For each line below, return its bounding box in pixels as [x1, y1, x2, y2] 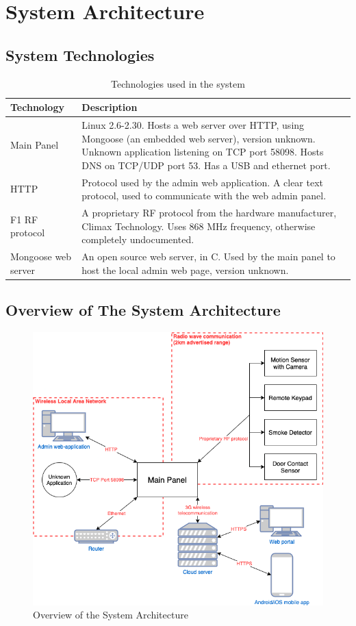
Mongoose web [10, 249, 72, 264]
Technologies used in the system [111, 76, 245, 90]
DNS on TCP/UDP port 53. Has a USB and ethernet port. [81, 158, 331, 172]
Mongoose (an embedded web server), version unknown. [81, 131, 316, 145]
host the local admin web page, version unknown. [81, 262, 289, 277]
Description [81, 100, 138, 114]
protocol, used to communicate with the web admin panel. [81, 188, 327, 203]
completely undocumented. [81, 232, 194, 247]
